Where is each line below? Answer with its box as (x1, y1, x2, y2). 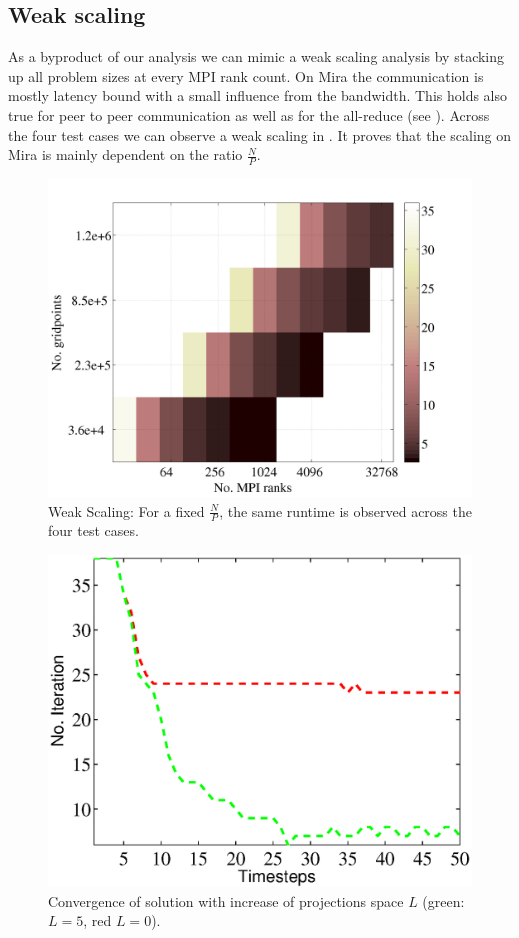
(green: (422, 890, 465, 911)
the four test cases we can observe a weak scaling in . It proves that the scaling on (8, 124, 512, 145)
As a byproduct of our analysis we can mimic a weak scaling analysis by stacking (8, 46, 505, 67)
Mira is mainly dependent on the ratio (8, 144, 243, 165)
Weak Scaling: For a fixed (48, 500, 205, 521)
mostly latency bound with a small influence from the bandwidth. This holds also (8, 85, 508, 106)
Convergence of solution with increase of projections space (48, 890, 404, 911)
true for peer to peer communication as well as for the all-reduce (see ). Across (8, 104, 490, 125)
